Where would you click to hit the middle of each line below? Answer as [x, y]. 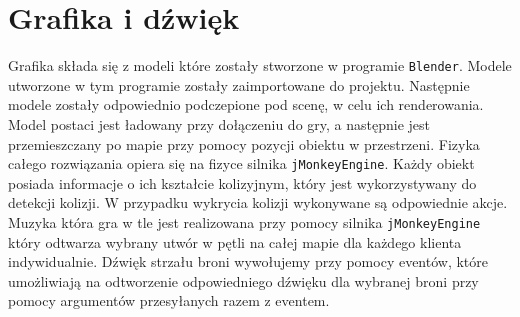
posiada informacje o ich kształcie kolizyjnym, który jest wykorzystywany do [242, 182]
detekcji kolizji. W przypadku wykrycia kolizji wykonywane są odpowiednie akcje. [258, 202]
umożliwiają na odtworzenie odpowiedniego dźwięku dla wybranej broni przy [243, 280]
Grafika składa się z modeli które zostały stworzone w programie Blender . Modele [260, 65]
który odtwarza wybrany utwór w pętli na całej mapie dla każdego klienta [235, 241]
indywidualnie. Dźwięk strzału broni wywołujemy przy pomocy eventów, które [248, 261]
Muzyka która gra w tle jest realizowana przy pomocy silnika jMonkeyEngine [244, 222]
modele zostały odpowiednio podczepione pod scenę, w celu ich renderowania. [246, 104]
